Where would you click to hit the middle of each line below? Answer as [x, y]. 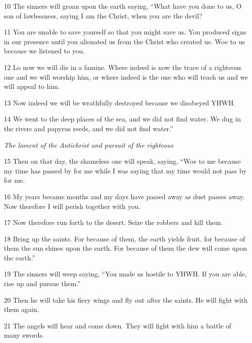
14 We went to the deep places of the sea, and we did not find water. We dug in [122, 119]
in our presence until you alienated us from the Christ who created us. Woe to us [125, 41]
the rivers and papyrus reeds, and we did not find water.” [89, 128]
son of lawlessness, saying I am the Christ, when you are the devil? [103, 15]
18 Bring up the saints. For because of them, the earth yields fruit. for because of [125, 238]
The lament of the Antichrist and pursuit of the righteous [89, 145]
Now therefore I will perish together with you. [72, 206]
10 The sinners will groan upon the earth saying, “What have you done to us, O [123, 6]
